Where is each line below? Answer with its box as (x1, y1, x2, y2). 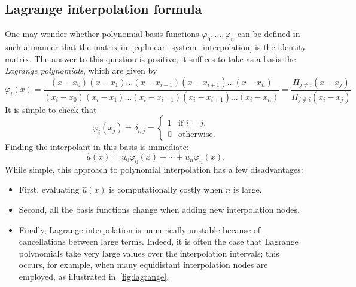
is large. (233, 183, 262, 196)
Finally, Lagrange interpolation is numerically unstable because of (19, 223, 261, 236)
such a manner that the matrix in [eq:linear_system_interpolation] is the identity (5, 41, 306, 53)
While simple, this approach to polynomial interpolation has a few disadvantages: (5, 163, 303, 175)
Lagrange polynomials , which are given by (5, 64, 157, 77)
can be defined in (237, 28, 300, 40)
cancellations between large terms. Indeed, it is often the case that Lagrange (19, 235, 299, 248)
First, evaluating (19, 183, 80, 196)
